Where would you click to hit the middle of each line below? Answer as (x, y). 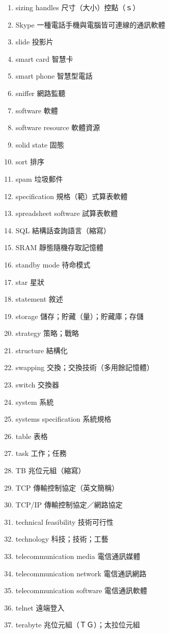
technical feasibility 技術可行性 (64, 521)
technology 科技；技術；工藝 (62, 539)
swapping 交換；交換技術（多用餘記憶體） (84, 367)
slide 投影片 (34, 42)
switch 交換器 (37, 385)
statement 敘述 (39, 299)
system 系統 (35, 401)
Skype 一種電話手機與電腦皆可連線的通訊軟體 (90, 24)
